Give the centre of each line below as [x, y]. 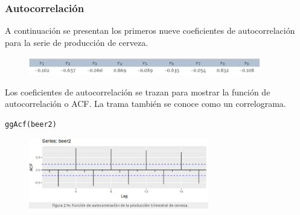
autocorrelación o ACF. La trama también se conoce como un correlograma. [145, 104]
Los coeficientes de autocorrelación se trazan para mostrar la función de [138, 91]
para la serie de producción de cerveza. [77, 42]
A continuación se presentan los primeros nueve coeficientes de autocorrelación [150, 30]
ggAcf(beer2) [31, 124]
